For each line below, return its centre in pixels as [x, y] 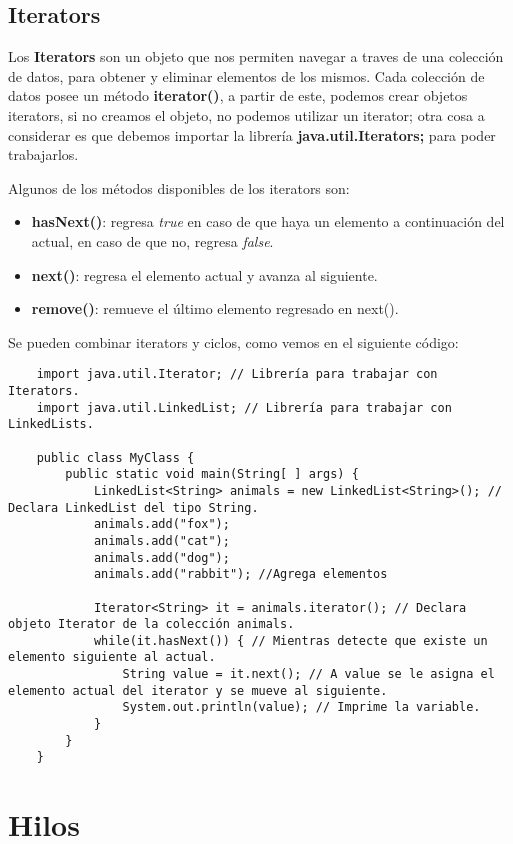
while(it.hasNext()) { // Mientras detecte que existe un [290, 640]
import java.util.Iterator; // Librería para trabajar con [237, 374]
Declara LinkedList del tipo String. [133, 507]
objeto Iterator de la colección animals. [151, 624]
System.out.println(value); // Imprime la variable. [301, 707]
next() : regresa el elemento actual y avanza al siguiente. [204, 274]
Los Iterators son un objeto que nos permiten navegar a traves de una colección [256, 56]
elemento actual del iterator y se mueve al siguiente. [198, 690]
